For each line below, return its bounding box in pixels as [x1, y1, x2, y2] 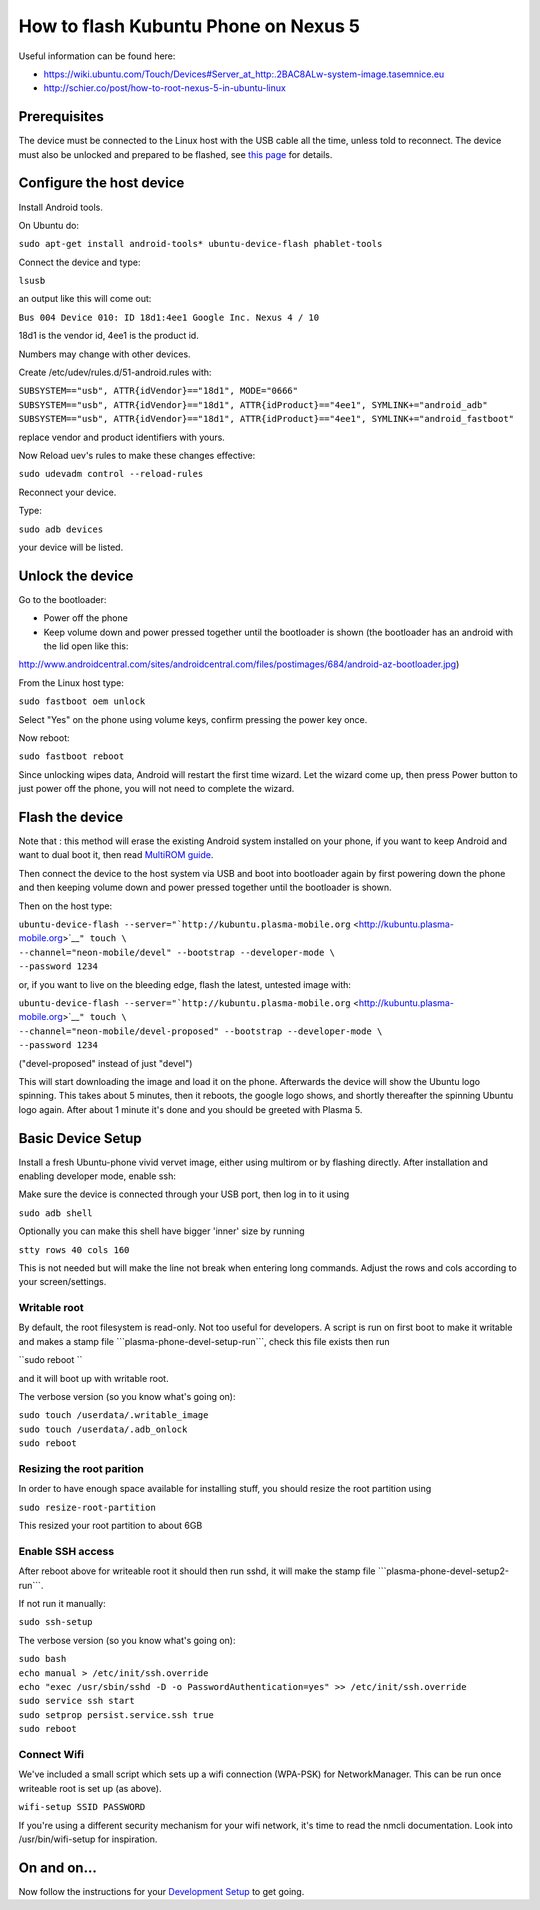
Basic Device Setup [18, 1130, 142, 1147]
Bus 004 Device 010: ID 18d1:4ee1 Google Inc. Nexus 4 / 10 [18, 311, 320, 323]
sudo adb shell [18, 1207, 94, 1219]
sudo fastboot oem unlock [18, 696, 146, 707]
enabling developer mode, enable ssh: [18, 1170, 177, 1182]
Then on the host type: [18, 900, 113, 912]
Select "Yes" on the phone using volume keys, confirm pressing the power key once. [18, 713, 368, 725]
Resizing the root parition [18, 1461, 144, 1475]
